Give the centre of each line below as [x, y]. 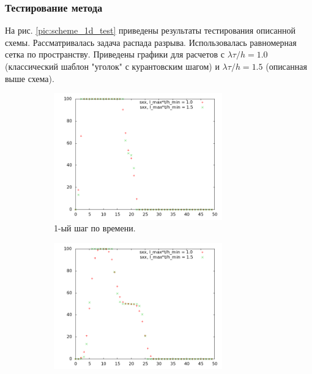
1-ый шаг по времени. [95, 228]
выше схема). [30, 78]
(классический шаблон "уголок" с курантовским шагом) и [112, 66]
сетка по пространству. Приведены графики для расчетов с [115, 54]
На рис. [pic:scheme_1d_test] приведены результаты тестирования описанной [150, 30]
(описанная [286, 66]
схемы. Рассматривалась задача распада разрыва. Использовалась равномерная [151, 42]
